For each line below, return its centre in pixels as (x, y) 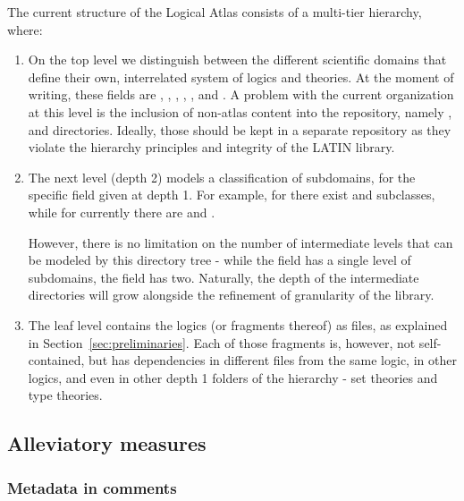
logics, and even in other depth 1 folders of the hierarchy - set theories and (233, 377)
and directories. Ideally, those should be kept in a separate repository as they (240, 129)
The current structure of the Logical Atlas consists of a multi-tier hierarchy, (215, 12)
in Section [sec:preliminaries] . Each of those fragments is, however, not (222, 342)
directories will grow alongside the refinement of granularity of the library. (231, 295)
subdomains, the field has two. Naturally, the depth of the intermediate (224, 277)
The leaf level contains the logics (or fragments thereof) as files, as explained (238, 324)
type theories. (65, 395)
